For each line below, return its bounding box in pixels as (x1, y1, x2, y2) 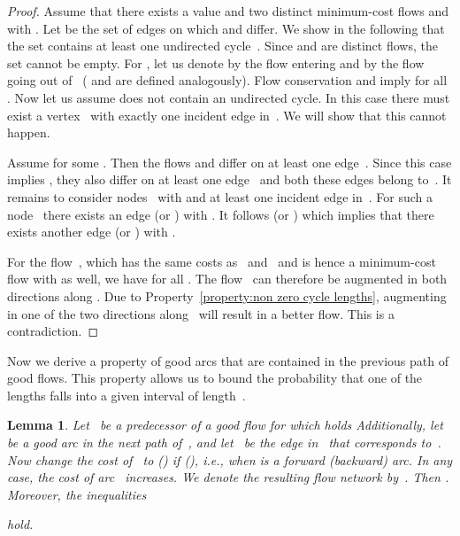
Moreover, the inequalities (7, 485, 147, 503)
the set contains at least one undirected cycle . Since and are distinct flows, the (7, 36, 438, 55)
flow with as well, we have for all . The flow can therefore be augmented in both (7, 269, 448, 288)
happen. (7, 123, 50, 142)
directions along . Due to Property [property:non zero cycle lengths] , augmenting (7, 286, 447, 305)
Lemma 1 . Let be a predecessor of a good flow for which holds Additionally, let (7, 416, 443, 434)
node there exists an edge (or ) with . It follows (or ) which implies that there (7, 205, 434, 223)
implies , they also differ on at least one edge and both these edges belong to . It (7, 170, 452, 189)
